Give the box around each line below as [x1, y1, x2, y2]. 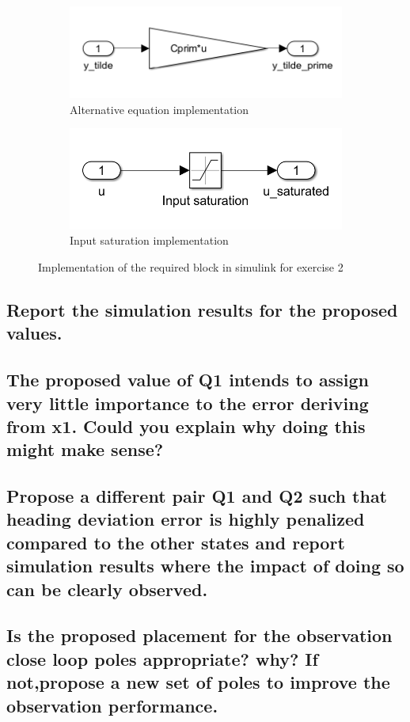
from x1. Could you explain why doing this [6, 413, 366, 438]
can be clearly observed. [6, 576, 208, 601]
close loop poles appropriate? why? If [6, 646, 318, 671]
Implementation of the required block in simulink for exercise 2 [38, 258, 344, 275]
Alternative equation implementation [70, 101, 249, 117]
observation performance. [6, 693, 218, 717]
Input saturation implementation [70, 232, 229, 249]
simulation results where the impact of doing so [6, 553, 404, 578]
